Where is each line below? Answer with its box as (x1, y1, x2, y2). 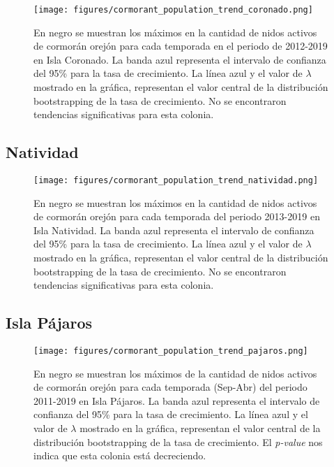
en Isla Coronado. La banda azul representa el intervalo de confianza (33, 52, 326, 66)
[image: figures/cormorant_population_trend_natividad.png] (33, 175, 319, 186)
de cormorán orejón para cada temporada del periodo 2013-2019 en (33, 209, 320, 224)
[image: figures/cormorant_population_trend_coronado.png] (33, 5, 313, 15)
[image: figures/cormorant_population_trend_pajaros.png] (33, 346, 308, 357)
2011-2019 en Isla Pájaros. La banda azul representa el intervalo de (33, 393, 320, 408)
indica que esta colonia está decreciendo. (33, 448, 206, 463)
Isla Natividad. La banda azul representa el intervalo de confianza (33, 222, 314, 237)
